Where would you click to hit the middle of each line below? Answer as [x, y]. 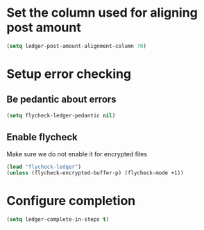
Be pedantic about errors [61, 100]
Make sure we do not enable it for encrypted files [77, 154]
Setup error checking [69, 74]
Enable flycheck [42, 137]
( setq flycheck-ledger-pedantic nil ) [61, 115]
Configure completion [71, 201]
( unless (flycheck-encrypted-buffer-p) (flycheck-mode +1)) [95, 173]
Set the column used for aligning [102, 13]
